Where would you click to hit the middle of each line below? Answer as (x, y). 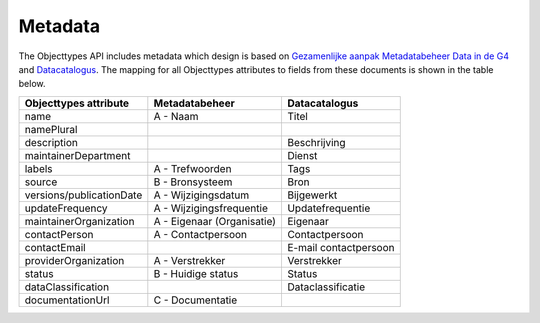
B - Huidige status (196, 273)
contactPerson (59, 234)
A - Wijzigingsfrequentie (211, 208)
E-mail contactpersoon (340, 247)
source (41, 182)
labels (39, 168)
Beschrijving (316, 142)
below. (32, 84)
